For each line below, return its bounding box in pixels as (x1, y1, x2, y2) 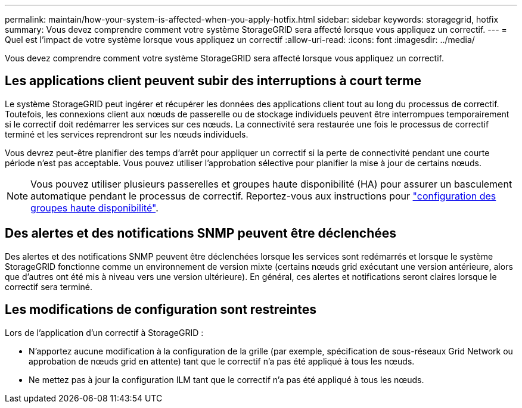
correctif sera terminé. (5, 281, 93, 292)
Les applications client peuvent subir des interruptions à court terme (5, 73, 421, 89)
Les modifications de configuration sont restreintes (5, 302, 316, 317)
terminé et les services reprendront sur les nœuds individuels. (5, 129, 248, 139)
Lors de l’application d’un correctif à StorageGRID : (5, 327, 204, 338)
